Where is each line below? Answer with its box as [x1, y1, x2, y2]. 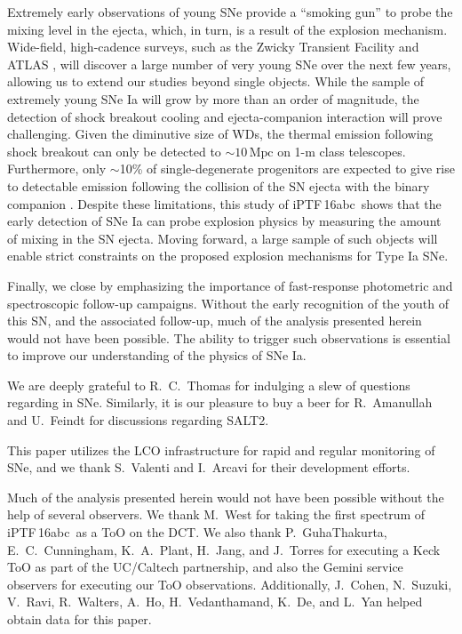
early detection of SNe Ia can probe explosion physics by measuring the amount [7, 212, 442, 230]
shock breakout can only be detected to [7, 141, 221, 160]
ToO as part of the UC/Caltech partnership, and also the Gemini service [7, 558, 403, 576]
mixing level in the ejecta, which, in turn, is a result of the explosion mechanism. [7, 20, 448, 38]
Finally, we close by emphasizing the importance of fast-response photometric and [7, 276, 453, 294]
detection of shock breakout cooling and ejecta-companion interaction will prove [7, 107, 442, 125]
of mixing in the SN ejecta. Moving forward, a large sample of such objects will [7, 229, 438, 247]
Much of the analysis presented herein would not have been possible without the [7, 487, 444, 506]
